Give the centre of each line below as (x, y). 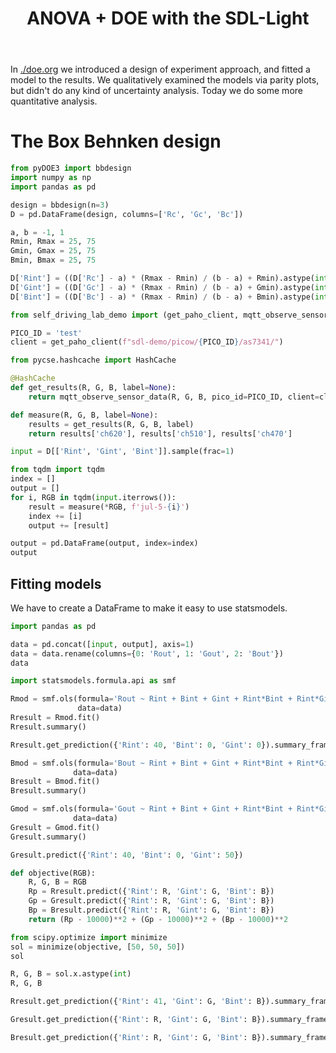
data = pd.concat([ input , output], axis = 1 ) (102, 644)
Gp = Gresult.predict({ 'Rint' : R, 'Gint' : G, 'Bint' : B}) (151, 901)
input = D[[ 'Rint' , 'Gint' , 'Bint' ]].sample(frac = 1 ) (122, 452)
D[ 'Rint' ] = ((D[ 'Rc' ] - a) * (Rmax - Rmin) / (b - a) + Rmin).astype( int (169, 278)
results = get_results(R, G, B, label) (111, 424)
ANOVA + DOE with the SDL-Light (168, 18)
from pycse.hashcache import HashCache (93, 360)
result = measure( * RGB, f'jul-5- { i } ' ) (109, 507)
